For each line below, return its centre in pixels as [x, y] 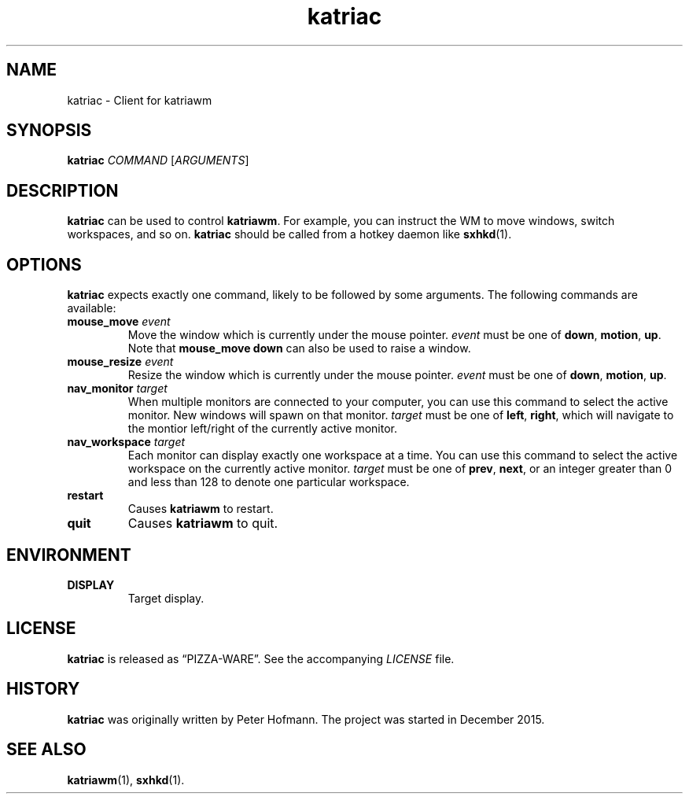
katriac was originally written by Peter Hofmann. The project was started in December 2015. [306, 719]
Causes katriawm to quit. [203, 524]
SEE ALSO [46, 750]
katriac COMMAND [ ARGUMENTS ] [158, 160]
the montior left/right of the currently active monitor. [262, 429]
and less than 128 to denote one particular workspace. [269, 482]
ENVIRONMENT [69, 555]
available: [92, 308]
